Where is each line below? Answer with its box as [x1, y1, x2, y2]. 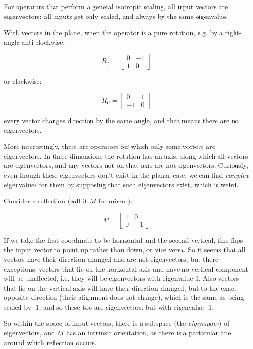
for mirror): [98, 196, 132, 206]
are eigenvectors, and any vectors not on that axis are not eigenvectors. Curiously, [4, 160, 248, 170]
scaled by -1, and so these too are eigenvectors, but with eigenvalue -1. [4, 301, 214, 312]
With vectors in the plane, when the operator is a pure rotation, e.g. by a [4, 27, 223, 37]
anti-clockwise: [21, 37, 65, 47]
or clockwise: [4, 76, 42, 86]
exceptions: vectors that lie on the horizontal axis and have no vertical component [4, 263, 248, 274]
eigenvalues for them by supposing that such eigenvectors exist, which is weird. [4, 179, 239, 189]
